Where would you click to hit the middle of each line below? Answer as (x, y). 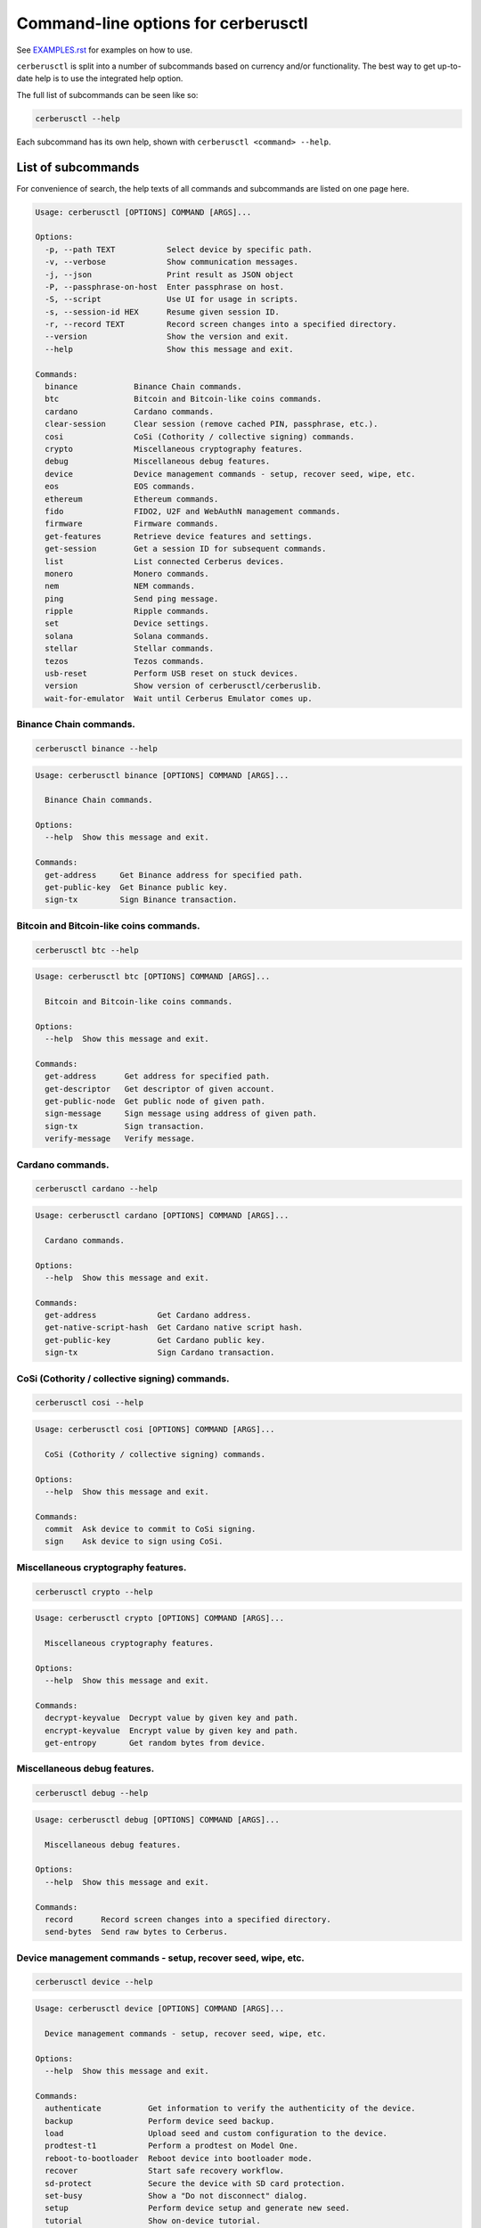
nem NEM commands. (120, 586)
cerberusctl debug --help (92, 1793)
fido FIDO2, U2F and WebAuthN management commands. (193, 511)
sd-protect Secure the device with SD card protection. (195, 2183)
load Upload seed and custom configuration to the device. (216, 2133)
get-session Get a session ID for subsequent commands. (186, 549)
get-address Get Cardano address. (148, 1315)
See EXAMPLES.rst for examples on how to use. (105, 50)
